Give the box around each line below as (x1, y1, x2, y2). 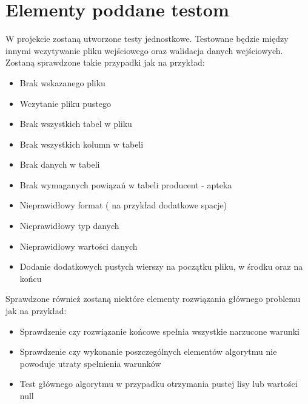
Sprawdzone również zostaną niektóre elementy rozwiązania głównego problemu (5, 292, 301, 305)
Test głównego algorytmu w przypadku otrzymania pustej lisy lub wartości (19, 377, 298, 390)
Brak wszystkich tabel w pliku (19, 117, 132, 130)
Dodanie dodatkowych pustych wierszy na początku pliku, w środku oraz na (19, 260, 303, 273)
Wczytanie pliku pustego (19, 97, 112, 109)
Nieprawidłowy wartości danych (19, 239, 138, 252)
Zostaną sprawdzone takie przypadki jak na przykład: (5, 56, 205, 69)
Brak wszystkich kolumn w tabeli (19, 137, 144, 150)
